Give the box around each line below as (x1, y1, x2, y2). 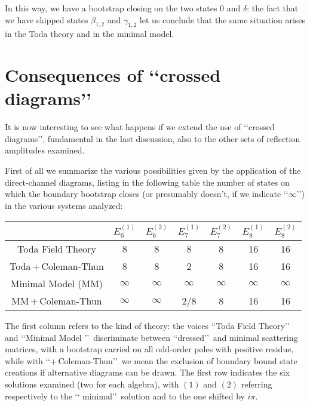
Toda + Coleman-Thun (10, 259, 104, 273)
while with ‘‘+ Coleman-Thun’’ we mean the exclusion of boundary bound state (5, 354, 297, 367)
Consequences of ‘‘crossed (5, 63, 221, 87)
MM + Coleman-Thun (11, 294, 102, 307)
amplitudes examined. (5, 144, 85, 156)
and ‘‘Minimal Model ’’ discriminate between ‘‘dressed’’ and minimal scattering (5, 331, 298, 343)
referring (241, 377, 272, 390)
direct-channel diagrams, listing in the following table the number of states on (5, 176, 290, 188)
